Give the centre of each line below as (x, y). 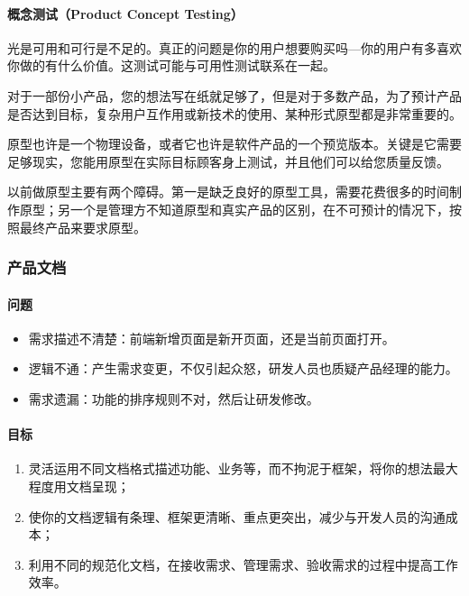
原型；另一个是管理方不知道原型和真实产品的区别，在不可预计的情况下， (234, 209)
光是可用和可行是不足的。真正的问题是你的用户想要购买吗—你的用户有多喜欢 (234, 47)
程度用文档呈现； (79, 486)
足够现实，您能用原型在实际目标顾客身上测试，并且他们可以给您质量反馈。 (228, 161)
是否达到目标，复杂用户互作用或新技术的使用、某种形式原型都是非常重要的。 (234, 113)
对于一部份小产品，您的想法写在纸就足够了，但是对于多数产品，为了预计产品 (234, 95)
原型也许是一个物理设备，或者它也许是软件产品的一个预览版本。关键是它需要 (234, 144)
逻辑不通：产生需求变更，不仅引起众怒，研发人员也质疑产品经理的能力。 (243, 368)
